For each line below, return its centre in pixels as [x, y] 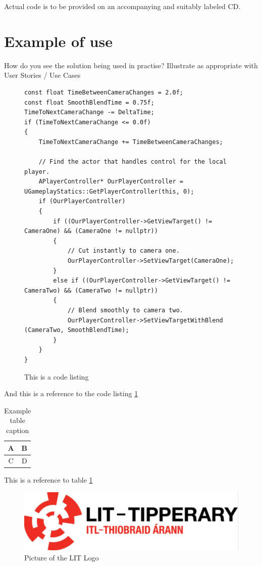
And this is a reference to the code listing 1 [71, 393]
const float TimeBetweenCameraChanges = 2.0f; [104, 92]
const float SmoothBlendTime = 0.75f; [89, 102]
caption [18, 430]
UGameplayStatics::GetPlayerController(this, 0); [109, 191]
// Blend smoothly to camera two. [125, 310]
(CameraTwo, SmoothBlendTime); [77, 330]
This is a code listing [57, 376]
